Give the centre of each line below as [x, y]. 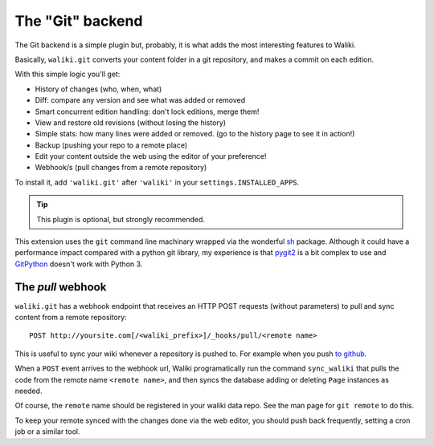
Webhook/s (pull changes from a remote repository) [121, 168]
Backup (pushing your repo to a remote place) [111, 145]
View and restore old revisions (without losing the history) [131, 122]
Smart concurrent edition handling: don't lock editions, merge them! [147, 111]
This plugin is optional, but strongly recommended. [121, 219]
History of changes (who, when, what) [98, 89]
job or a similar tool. [47, 432]
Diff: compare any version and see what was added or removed [140, 100]
